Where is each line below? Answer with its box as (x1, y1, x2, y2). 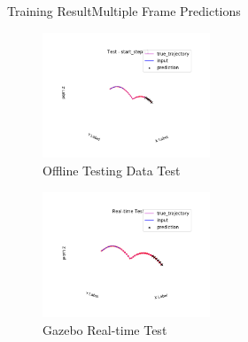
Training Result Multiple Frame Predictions (7, 2, 241, 19)
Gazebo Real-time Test (43, 320, 167, 338)
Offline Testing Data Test (43, 160, 181, 179)
